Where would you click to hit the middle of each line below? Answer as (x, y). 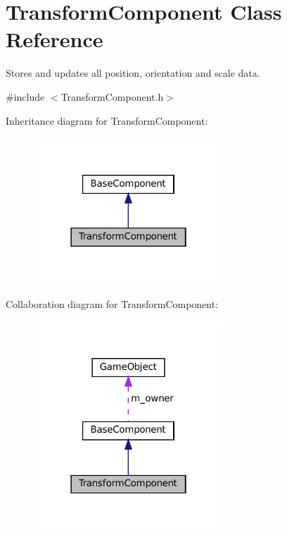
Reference (55, 39)
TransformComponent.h (112, 96)
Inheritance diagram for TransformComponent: (107, 120)
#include (25, 96)
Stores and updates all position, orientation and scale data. (133, 73)
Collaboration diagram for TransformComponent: (112, 303)
